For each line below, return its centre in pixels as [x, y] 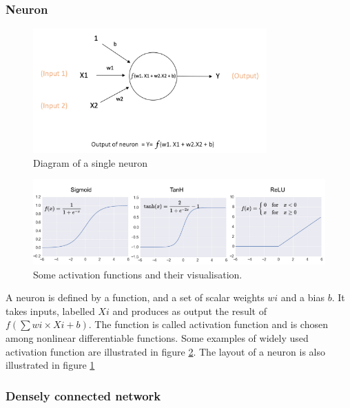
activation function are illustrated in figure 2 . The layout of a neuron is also [165, 351]
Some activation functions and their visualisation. [138, 274]
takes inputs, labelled [50, 310]
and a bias [302, 297]
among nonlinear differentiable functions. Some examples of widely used [157, 338]
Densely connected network [83, 395]
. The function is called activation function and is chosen [208, 324]
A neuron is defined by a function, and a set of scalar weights [135, 297]
